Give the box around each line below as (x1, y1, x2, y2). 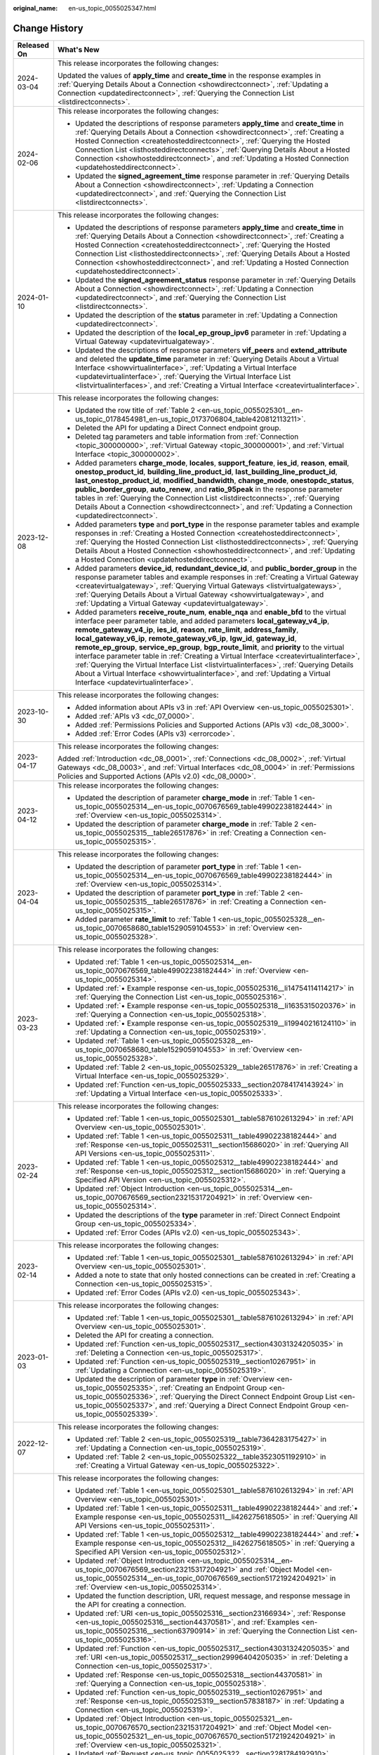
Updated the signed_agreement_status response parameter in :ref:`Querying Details (74, 274, 357, 284)
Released (17, 40, 49, 50)
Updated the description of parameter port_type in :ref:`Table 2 (74, 888, 286, 898)
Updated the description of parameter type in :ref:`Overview (74, 1374, 275, 1384)
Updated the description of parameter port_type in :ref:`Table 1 (74, 861, 284, 871)
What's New (57, 44, 100, 54)
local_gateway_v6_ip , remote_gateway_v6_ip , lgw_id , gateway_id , (74, 633, 298, 643)
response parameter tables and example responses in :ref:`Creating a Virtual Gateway (74, 572, 359, 582)
